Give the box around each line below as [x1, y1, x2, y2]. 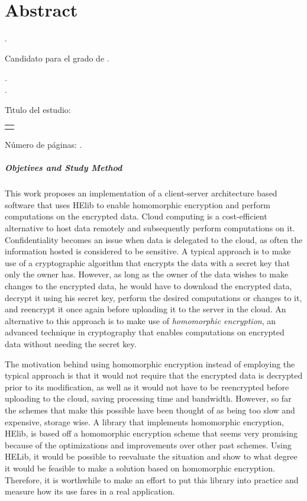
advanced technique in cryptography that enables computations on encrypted [5, 326, 285, 338]
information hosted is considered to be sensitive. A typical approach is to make [5, 245, 291, 257]
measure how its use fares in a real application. [5, 485, 175, 497]
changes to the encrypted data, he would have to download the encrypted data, [5, 280, 292, 292]
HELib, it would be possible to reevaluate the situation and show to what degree [5, 450, 298, 463]
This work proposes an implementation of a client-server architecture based [5, 187, 277, 199]
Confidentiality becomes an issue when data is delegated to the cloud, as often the [5, 233, 303, 245]
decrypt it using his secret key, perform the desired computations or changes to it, [5, 291, 302, 303]
